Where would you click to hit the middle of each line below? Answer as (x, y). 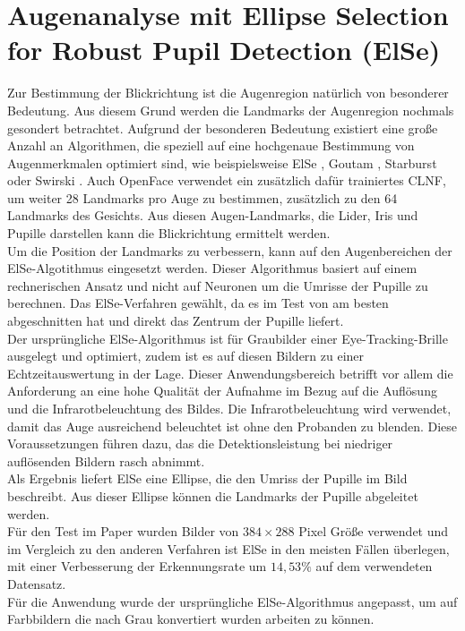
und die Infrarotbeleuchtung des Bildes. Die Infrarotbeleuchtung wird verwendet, (229, 408)
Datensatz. (37, 583)
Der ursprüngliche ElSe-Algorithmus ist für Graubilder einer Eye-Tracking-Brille (228, 338)
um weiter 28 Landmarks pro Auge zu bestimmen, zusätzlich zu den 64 (202, 197)
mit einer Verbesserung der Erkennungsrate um (137, 566)
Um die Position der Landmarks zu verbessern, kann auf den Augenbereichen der (230, 250)
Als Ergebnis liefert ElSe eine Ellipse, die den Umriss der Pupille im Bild (207, 478)
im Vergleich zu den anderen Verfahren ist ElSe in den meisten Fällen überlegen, (228, 548)
